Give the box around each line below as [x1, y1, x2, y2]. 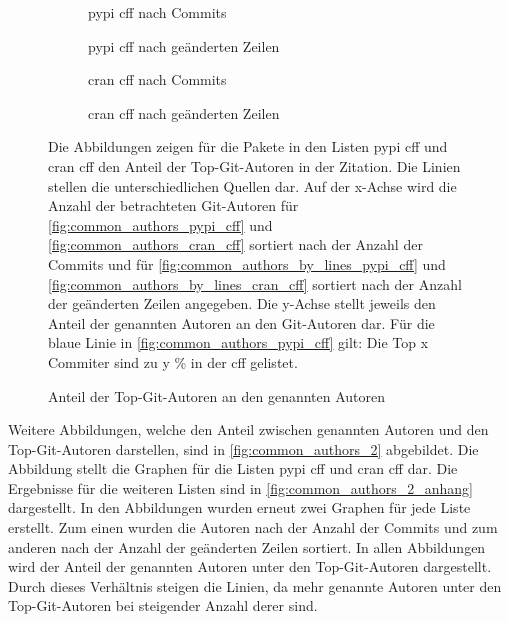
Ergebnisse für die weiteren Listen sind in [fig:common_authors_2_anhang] [8, 477, 473, 498]
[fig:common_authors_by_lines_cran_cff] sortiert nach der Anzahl [48, 273, 462, 294]
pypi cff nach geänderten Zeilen [88, 35, 280, 56]
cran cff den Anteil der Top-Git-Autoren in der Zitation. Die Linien [48, 155, 461, 176]
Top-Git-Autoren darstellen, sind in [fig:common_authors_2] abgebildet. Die [8, 438, 479, 459]
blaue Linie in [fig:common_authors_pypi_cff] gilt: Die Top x [48, 332, 429, 353]
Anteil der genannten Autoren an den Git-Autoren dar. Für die [48, 312, 435, 333]
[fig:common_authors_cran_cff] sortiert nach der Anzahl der [48, 234, 423, 255]
